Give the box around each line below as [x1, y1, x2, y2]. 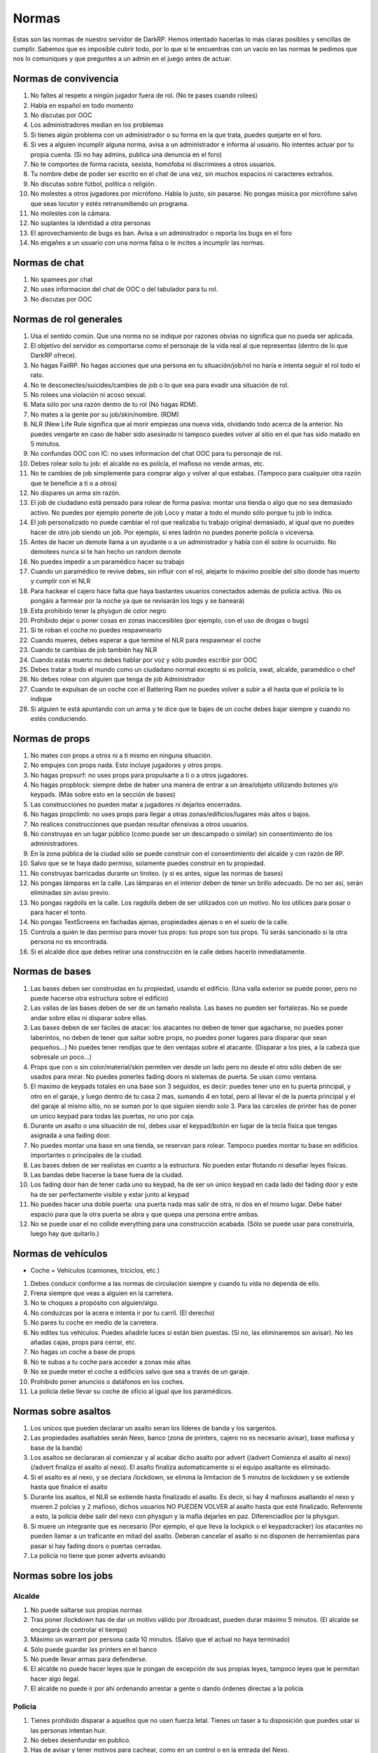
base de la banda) [30, 1443, 83, 1451]
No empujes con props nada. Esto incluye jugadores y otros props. [30, 761, 223, 769]
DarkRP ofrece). [30, 351, 77, 360]
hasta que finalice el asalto [30, 1483, 108, 1491]
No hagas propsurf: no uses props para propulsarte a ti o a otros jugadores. [30, 771, 248, 779]
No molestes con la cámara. [30, 209, 111, 217]
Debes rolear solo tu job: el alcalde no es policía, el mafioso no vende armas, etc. [30, 459, 265, 468]
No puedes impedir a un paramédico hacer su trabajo [30, 557, 185, 566]
